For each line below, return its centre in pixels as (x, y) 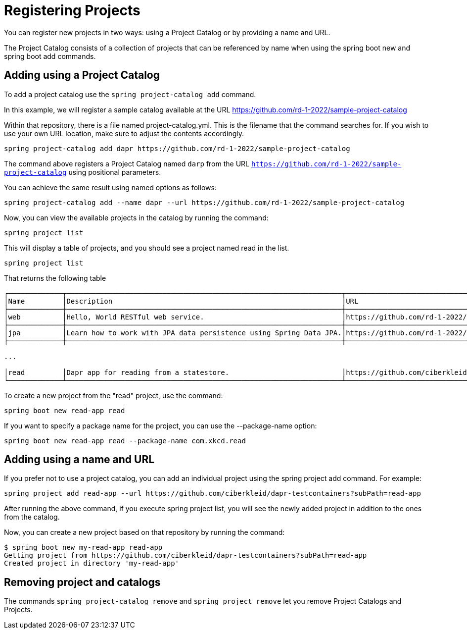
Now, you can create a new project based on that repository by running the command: (144, 532)
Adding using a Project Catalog (82, 75)
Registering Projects (72, 10)
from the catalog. (32, 517)
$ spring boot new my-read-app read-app (83, 548)
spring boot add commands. (50, 56)
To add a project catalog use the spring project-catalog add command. (130, 94)
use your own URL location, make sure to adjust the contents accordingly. (124, 133)
